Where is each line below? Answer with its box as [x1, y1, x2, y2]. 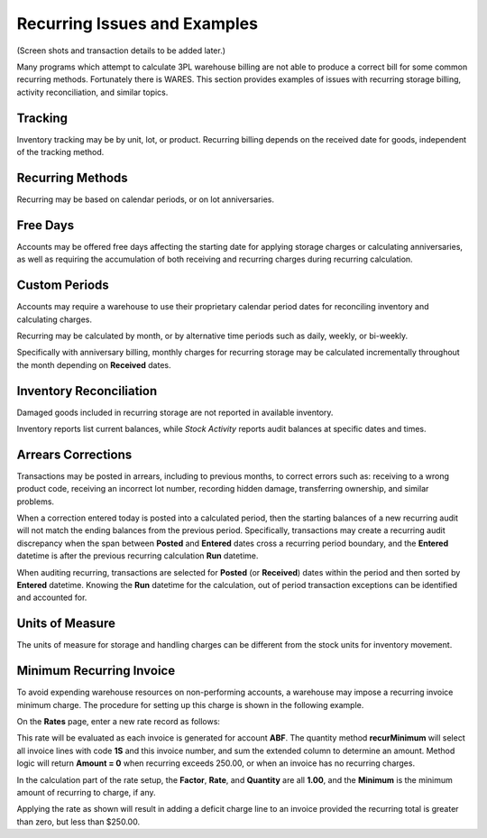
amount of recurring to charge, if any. [16, 787, 157, 797]
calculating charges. [16, 314, 93, 325]
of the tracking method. [16, 147, 105, 158]
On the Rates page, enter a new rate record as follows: [16, 716, 221, 726]
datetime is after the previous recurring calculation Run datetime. [16, 550, 259, 561]
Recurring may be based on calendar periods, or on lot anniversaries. [16, 194, 275, 205]
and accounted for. [16, 592, 87, 603]
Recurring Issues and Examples [16, 14, 259, 33]
